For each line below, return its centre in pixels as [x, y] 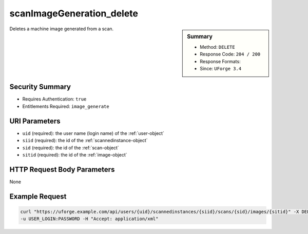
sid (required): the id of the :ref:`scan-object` [71, 148]
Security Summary [40, 87]
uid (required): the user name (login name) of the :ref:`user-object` [93, 133]
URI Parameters [35, 121]
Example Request [38, 196]
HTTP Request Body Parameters [62, 169]
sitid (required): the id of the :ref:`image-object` [75, 154]
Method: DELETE [218, 47]
